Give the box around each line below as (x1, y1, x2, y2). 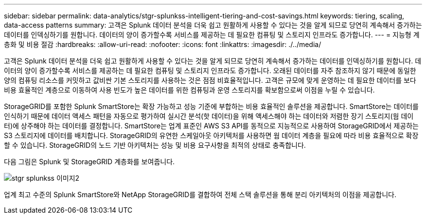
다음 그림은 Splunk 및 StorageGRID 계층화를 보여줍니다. (4, 157, 175, 166)
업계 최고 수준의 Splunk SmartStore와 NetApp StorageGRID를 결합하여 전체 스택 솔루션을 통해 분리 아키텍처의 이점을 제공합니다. (4, 190, 397, 199)
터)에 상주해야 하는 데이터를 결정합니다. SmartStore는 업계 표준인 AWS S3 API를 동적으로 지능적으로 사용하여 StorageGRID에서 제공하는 (4, 122, 419, 130)
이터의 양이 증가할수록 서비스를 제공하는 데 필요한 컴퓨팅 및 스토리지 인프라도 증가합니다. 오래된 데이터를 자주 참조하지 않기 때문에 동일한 (4, 66, 416, 75)
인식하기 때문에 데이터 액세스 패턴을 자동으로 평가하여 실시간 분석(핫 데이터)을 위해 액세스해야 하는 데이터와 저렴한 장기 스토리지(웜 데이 (4, 112, 414, 120)
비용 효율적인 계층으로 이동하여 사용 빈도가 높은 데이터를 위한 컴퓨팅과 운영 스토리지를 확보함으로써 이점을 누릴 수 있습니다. (4, 86, 375, 94)
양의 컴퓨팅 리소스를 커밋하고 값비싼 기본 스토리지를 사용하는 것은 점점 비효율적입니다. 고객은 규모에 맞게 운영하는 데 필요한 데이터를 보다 (4, 76, 416, 84)
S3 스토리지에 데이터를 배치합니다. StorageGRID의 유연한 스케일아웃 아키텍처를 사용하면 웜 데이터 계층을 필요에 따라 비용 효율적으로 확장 (4, 131, 419, 140)
